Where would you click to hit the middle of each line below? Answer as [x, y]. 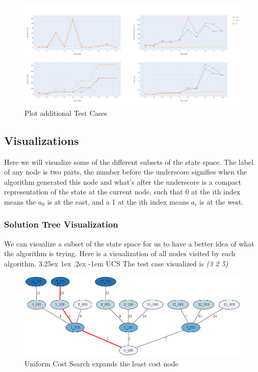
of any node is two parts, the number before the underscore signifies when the [126, 172]
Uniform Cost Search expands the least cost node [101, 363]
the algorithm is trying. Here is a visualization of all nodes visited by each [120, 253]
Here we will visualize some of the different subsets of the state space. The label [129, 162]
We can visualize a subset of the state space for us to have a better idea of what [129, 243]
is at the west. [222, 201]
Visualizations [42, 140]
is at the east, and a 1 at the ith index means [118, 201]
